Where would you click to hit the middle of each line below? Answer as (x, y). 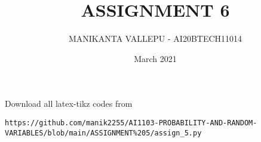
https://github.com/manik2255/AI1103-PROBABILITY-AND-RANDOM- (131, 123)
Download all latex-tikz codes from (69, 104)
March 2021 (155, 58)
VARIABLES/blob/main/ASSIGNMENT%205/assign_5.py (103, 133)
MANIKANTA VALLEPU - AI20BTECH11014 (155, 38)
